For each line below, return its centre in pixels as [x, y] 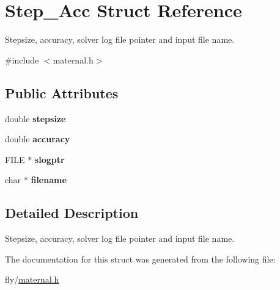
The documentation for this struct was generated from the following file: [140, 259]
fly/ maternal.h [32, 279]
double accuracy [38, 139]
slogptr [50, 159]
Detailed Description [72, 213]
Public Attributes [62, 92]
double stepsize [35, 118]
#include [22, 60]
